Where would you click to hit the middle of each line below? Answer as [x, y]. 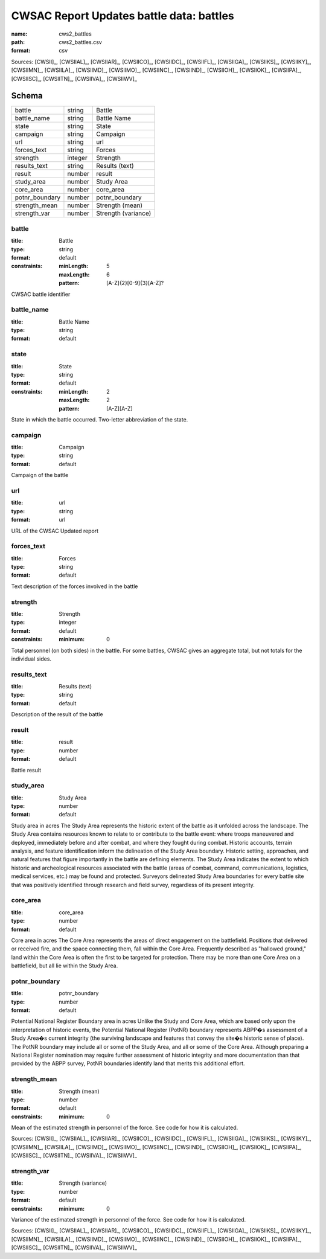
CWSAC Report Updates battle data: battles [123, 16]
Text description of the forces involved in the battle [75, 586]
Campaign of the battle [40, 475]
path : [18, 42]
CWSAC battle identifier [41, 294]
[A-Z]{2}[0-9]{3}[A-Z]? [135, 283]
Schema [27, 96]
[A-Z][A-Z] [120, 408]
